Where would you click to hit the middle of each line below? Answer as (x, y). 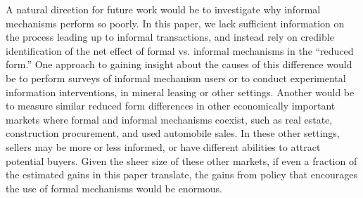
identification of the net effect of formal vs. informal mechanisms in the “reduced (180, 50)
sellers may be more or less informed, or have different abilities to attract (163, 146)
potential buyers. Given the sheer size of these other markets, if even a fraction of (181, 160)
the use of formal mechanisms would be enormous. (114, 188)
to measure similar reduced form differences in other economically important (171, 106)
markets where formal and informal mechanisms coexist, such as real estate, (169, 119)
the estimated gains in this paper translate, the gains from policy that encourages (181, 174)
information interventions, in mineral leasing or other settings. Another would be (180, 92)
